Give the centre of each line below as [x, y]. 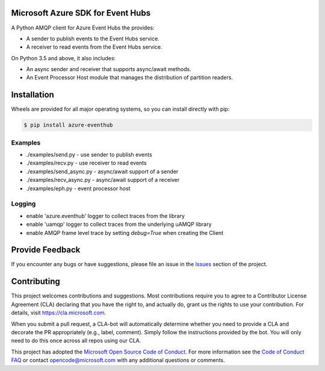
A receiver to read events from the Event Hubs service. [94, 47]
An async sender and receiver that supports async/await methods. [109, 69]
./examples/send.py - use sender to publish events [89, 155]
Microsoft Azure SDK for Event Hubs [81, 13]
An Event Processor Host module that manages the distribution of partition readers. [129, 78]
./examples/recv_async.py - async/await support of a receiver [103, 180]
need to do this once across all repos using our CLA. [76, 341]
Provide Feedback [46, 250]
